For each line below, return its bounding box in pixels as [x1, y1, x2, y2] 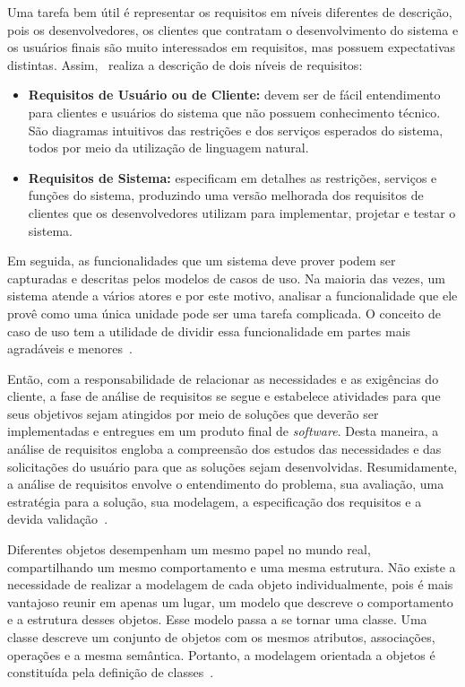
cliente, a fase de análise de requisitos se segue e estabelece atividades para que [7, 387, 441, 405]
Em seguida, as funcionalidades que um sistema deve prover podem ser [7, 251, 396, 270]
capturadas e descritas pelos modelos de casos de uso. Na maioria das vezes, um [7, 268, 445, 287]
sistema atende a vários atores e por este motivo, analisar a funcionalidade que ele [7, 286, 458, 305]
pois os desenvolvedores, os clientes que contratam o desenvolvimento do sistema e [7, 20, 459, 39]
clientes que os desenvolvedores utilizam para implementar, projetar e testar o [28, 203, 456, 222]
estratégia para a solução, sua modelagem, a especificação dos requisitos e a [7, 491, 422, 510]
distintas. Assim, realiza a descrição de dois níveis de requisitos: [7, 55, 363, 74]
